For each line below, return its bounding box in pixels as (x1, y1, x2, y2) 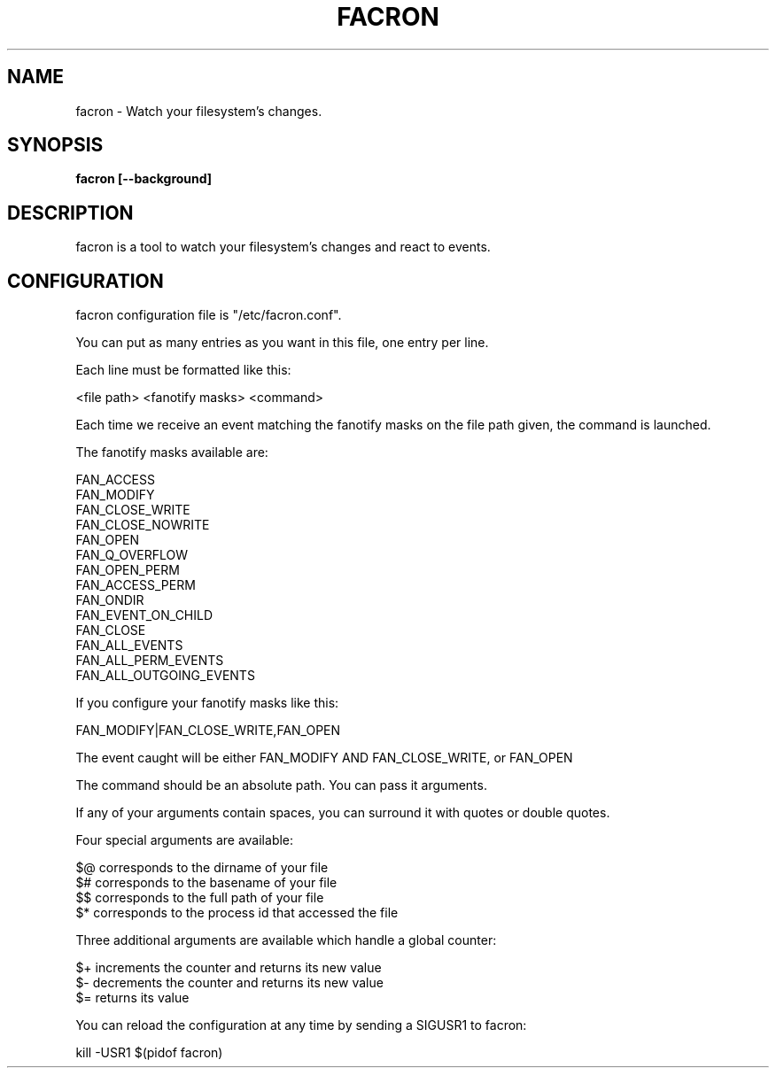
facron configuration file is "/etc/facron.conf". (75, 307, 342, 323)
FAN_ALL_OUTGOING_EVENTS (75, 668, 255, 684)
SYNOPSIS (7, 134, 104, 157)
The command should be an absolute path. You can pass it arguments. (75, 777, 487, 793)
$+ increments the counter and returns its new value (75, 960, 382, 976)
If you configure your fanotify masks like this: (75, 695, 339, 711)
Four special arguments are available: (75, 832, 294, 848)
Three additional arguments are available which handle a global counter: (75, 932, 497, 948)
